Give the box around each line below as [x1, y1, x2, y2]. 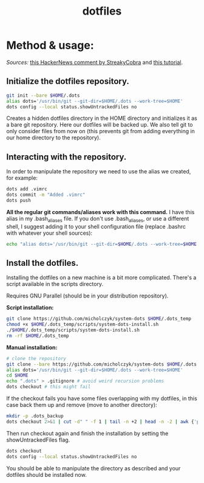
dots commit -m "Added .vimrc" [6, 192, 86, 198]
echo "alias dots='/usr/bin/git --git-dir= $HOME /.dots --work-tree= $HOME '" [6, 241, 202, 247]
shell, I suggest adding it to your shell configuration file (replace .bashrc [6, 223, 186, 230]
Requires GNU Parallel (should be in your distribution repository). [6, 292, 169, 299]
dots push [6, 197, 32, 203]
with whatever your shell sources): [6, 229, 93, 237]
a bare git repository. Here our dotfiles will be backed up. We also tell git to [6, 121, 193, 128]
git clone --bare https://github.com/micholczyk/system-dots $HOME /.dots [6, 361, 197, 367]
